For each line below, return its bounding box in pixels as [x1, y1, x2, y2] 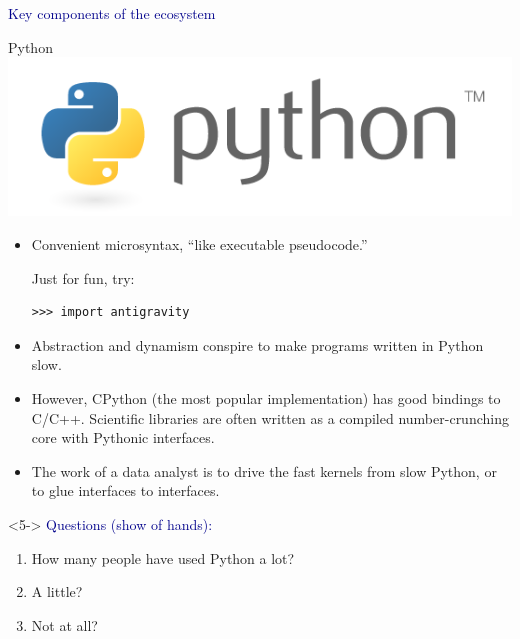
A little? [31, 581, 83, 602]
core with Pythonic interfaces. [31, 427, 215, 448]
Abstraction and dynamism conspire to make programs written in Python [31, 334, 484, 355]
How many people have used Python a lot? [31, 547, 295, 568]
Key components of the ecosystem [8, 3, 216, 23]
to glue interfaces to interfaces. [31, 480, 220, 501]
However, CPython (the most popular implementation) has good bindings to [31, 388, 501, 409]
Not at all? [31, 614, 98, 635]
